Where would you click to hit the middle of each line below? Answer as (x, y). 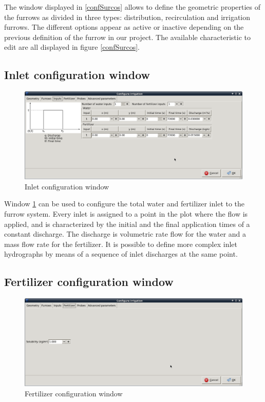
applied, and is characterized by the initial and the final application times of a (127, 224)
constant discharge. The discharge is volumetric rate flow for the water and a (125, 234)
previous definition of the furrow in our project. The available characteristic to (127, 37)
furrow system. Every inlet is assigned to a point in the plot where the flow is (126, 213)
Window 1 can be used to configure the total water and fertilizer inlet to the (125, 204)
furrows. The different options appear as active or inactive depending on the (124, 27)
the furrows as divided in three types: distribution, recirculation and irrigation (127, 17)
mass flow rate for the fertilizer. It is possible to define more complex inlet (121, 244)
